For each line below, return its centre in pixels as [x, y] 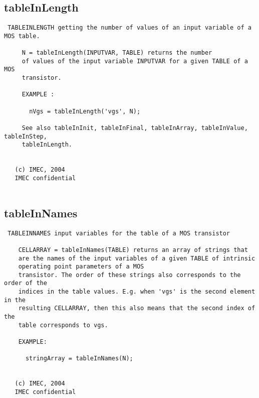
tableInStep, [26, 136]
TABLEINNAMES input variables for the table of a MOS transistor [119, 233]
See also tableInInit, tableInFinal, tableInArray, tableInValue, [135, 128]
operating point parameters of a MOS [81, 267]
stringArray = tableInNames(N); [79, 359]
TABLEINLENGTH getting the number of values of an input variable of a [129, 28]
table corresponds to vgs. [63, 325]
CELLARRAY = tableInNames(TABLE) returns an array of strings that [133, 250]
